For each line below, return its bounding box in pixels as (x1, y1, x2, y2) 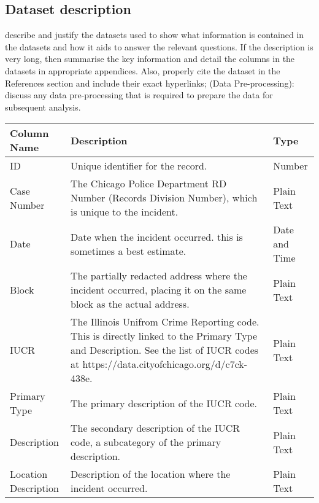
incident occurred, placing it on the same (70, 283, 247, 297)
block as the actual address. (70, 297, 190, 311)
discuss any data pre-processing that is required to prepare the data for (5, 88, 273, 101)
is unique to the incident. (70, 205, 179, 219)
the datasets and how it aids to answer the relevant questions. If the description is (5, 40, 313, 53)
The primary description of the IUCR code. (70, 396, 257, 410)
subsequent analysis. (5, 100, 81, 113)
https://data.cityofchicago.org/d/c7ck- (82, 357, 248, 372)
